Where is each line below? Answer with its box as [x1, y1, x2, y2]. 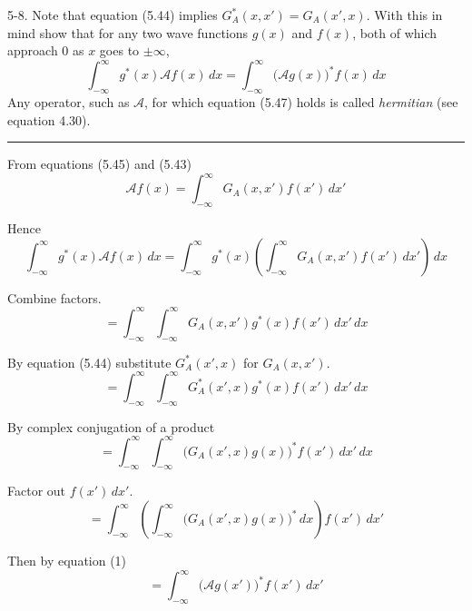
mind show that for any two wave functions [7, 23, 249, 42]
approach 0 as [7, 41, 84, 60]
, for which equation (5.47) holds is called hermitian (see [144, 93, 458, 112]
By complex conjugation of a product [7, 417, 215, 436]
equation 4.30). [7, 110, 91, 129]
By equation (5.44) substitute [7, 352, 172, 371]
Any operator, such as [7, 93, 130, 112]
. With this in [366, 5, 443, 24]
